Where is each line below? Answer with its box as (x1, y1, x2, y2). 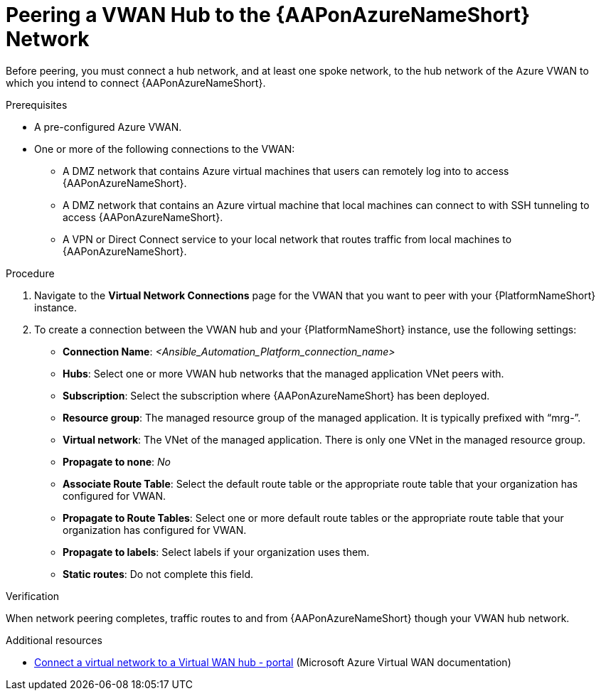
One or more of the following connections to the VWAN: (34, 142, 295, 155)
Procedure (6, 267, 55, 279)
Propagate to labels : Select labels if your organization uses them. (63, 545, 370, 558)
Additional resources (6, 633, 102, 646)
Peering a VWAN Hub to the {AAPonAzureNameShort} (6, 3, 531, 27)
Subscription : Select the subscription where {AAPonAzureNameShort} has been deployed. (63, 389, 490, 402)
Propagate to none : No (63, 455, 171, 468)
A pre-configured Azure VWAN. (34, 120, 182, 133)
